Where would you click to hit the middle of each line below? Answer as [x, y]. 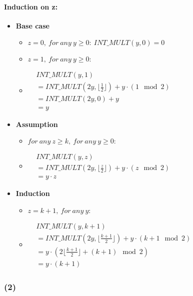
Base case [32, 25]
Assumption [37, 124]
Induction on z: [31, 6]
